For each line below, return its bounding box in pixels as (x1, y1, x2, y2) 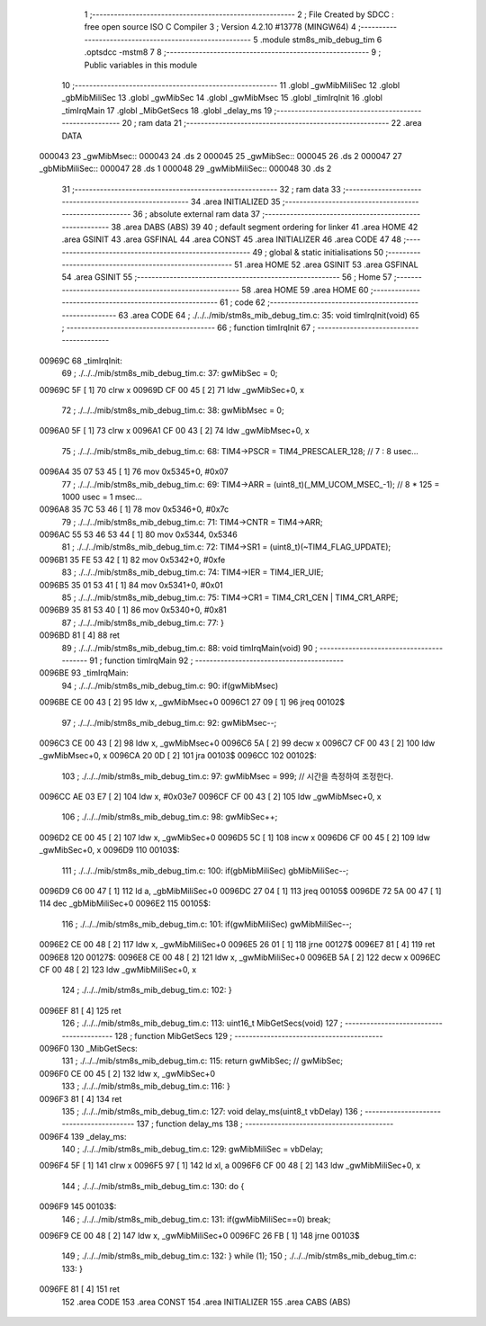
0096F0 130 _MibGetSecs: (39, 1043, 139, 1053)
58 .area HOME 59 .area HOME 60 (241, 284, 369, 295)
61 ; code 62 (219, 297, 265, 308)
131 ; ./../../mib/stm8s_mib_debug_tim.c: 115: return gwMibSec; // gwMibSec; (61, 1055, 344, 1066)
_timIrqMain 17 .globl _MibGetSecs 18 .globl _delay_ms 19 (61, 104, 273, 116)
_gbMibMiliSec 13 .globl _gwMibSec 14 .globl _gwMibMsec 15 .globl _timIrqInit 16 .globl (61, 93, 382, 103)
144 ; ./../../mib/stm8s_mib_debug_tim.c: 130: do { (61, 1180, 245, 1191)
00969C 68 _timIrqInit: (39, 355, 123, 366)
